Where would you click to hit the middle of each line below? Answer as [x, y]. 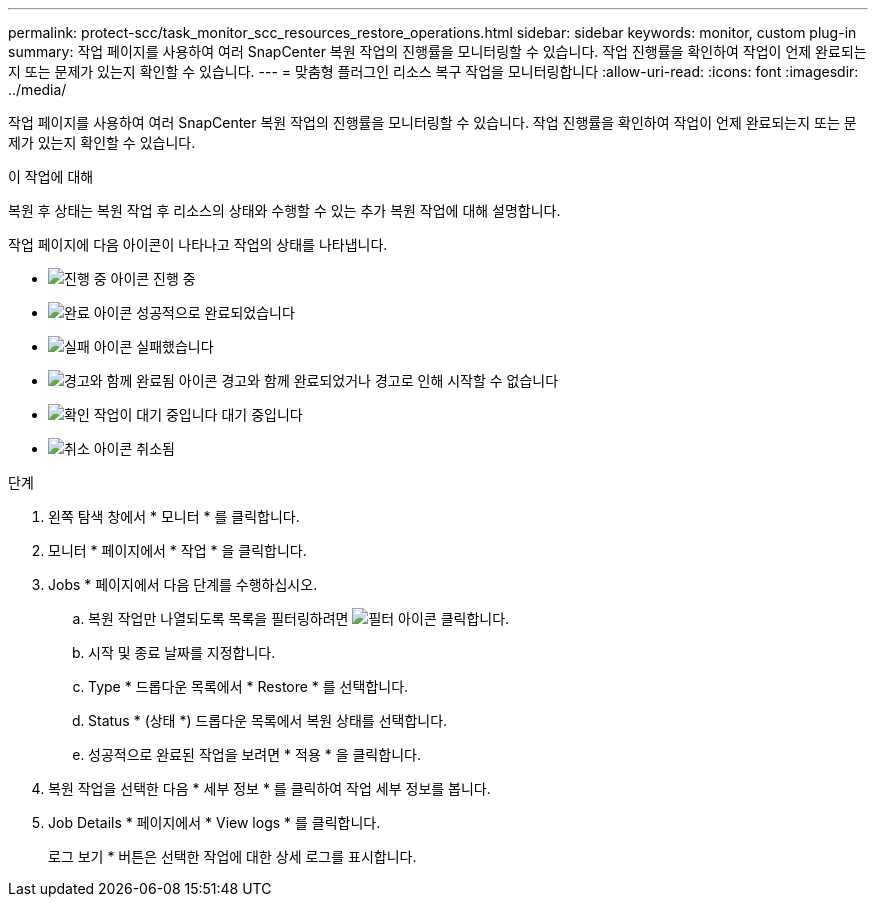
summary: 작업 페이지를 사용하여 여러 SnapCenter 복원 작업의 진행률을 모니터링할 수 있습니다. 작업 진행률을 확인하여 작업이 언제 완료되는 [437, 51]
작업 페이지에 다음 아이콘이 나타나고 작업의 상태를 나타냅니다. [198, 244]
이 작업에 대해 [51, 176]
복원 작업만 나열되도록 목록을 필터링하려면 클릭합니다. [299, 618]
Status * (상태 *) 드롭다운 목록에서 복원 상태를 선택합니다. [268, 720]
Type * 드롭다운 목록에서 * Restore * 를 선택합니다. [248, 686]
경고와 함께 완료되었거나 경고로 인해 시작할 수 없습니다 [390, 380]
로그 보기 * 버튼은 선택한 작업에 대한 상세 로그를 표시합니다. [232, 856]
